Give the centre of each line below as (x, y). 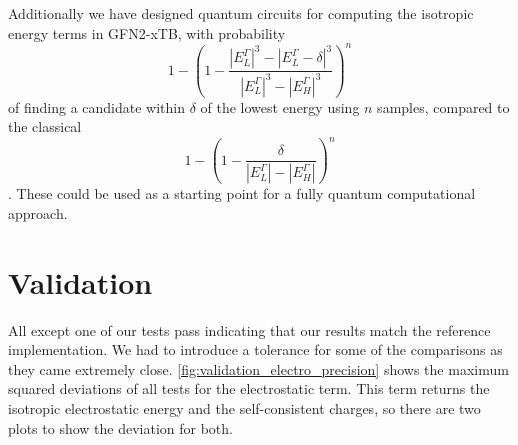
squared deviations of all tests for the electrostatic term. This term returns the (249, 388)
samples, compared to (443, 106)
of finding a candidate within (96, 106)
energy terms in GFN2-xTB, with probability (147, 32)
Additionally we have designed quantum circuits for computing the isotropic (241, 13)
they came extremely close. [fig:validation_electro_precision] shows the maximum (258, 368)
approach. (38, 212)
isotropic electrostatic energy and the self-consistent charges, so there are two (244, 407)
